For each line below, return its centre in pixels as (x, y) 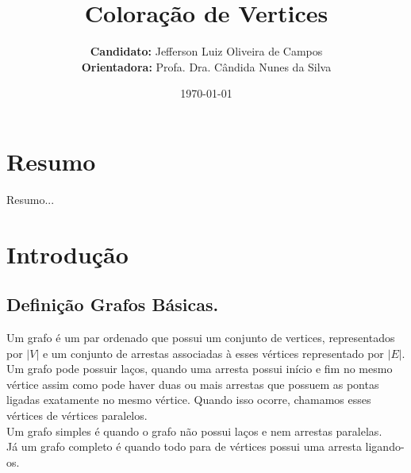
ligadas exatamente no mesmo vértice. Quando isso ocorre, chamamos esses (189, 400)
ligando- (385, 446)
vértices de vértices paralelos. (77, 415)
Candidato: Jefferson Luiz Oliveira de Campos (206, 51)
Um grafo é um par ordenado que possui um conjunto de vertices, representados (201, 338)
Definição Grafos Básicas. (113, 304)
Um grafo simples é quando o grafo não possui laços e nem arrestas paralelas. (194, 431)
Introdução (67, 254)
